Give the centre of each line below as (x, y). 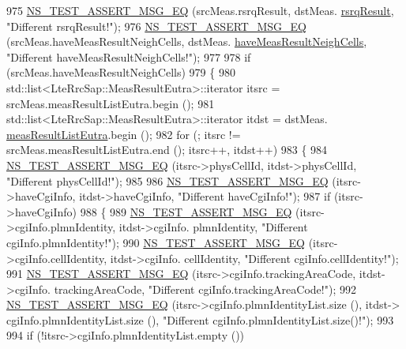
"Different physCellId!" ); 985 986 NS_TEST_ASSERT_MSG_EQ (167, 180)
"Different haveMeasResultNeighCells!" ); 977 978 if (129, 56)
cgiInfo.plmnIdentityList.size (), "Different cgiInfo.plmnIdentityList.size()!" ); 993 (200, 319)
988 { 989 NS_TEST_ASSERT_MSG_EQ (186, 211)
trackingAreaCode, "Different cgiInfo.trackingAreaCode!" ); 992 (205, 289)
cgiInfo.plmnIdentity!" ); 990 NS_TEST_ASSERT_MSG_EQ (156, 242)
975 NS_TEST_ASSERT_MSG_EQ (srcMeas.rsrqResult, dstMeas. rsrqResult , (200, 10)
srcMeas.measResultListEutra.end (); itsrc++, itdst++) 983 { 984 (167, 150)
